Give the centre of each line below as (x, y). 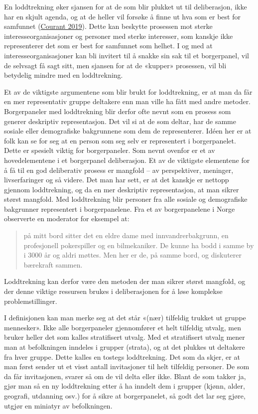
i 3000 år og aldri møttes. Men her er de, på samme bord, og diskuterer (133, 255)
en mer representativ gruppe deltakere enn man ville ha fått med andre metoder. (128, 101)
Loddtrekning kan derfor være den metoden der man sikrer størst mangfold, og (125, 281)
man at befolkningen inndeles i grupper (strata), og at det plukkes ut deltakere (125, 347)
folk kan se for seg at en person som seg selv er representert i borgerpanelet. (120, 140)
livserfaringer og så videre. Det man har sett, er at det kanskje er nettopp (117, 180)
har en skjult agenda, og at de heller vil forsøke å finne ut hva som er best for (122, 16)
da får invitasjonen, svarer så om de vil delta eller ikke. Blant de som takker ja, (125, 376)
